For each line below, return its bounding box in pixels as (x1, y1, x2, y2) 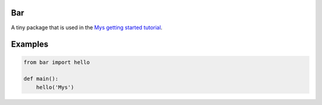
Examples (11, 39, 49, 50)
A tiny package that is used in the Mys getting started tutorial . (11, 24, 163, 31)
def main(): (23, 75, 59, 82)
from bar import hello (23, 58, 90, 66)
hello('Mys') (36, 84, 75, 91)
